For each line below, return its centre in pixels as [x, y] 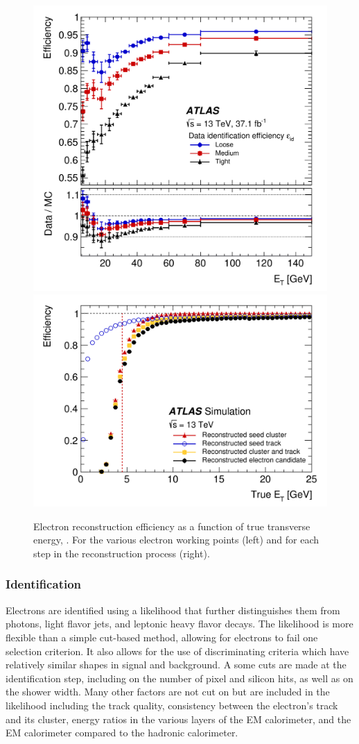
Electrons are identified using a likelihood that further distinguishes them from [173, 610]
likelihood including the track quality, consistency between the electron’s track [172, 705]
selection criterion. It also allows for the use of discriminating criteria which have [177, 651]
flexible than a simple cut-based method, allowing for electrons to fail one [162, 637]
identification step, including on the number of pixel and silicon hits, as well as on [179, 678]
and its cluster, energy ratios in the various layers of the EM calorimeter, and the [178, 719]
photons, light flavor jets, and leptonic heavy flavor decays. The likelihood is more [179, 624]
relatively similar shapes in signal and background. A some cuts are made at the [176, 665]
